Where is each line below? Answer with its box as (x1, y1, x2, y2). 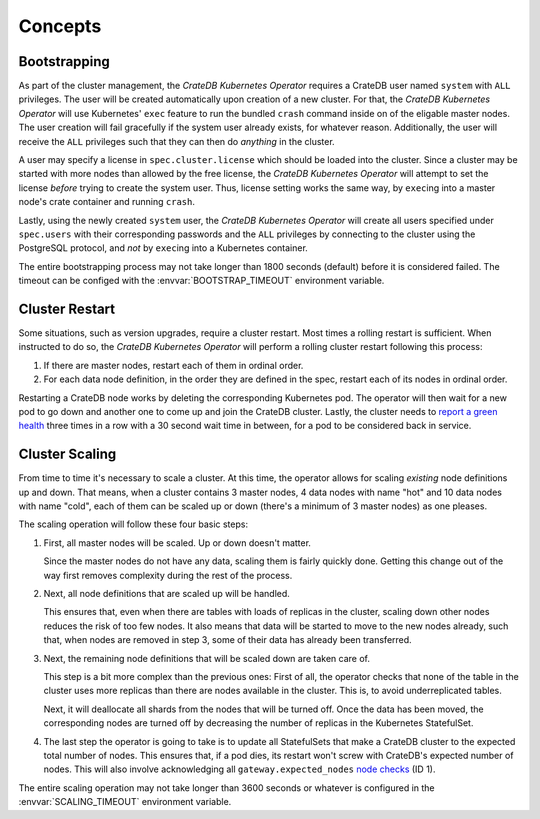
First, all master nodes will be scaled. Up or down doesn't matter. (43, 536, 312, 549)
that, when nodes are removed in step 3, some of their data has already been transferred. (43, 634, 412, 646)
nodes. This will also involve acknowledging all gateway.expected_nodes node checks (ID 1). (43, 763, 436, 775)
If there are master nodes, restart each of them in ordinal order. (43, 359, 304, 371)
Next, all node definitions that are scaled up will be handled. (43, 588, 290, 600)
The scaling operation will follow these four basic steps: (18, 518, 249, 530)
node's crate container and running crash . (18, 196, 195, 208)
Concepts (18, 15, 102, 37)
